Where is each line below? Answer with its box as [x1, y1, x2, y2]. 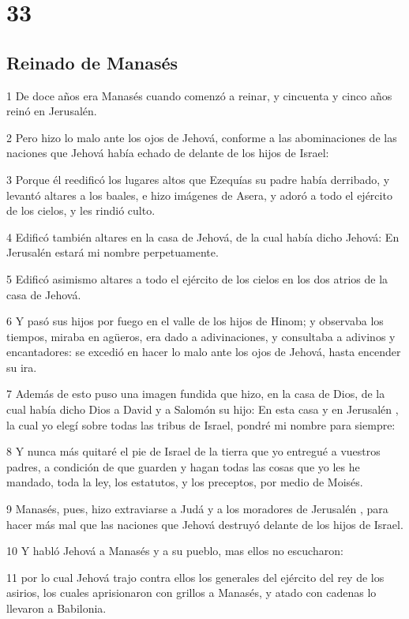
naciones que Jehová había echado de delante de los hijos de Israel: [6, 144, 329, 161]
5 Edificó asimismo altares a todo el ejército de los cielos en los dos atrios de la [6, 270, 388, 287]
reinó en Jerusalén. [6, 103, 97, 119]
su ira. [6, 358, 37, 375]
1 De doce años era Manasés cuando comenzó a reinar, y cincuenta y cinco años [6, 87, 392, 103]
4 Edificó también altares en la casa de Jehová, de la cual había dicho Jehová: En [6, 228, 400, 245]
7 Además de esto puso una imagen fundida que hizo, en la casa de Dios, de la [6, 385, 385, 402]
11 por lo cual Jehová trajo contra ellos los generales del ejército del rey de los [6, 568, 385, 585]
